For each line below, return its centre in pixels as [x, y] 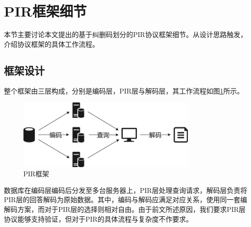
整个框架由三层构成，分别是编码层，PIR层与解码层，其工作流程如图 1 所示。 [124, 90]
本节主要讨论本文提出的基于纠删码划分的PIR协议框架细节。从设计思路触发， [125, 34]
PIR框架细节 [45, 11]
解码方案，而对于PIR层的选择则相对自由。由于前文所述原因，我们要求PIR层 [125, 209]
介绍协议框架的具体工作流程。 [51, 44]
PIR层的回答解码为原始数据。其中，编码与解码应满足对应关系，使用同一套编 [125, 199]
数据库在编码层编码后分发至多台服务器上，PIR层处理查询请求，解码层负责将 [125, 190]
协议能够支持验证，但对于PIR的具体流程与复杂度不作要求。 [98, 218]
